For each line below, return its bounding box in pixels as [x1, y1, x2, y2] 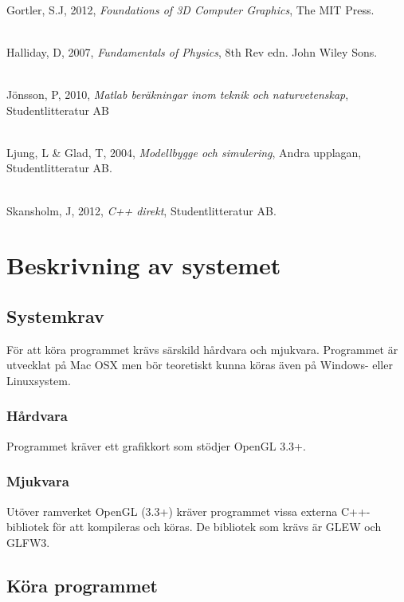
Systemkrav [6, 303, 104, 328]
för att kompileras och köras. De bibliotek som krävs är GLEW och [52, 518, 382, 535]
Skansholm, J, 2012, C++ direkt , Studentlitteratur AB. [6, 202, 277, 218]
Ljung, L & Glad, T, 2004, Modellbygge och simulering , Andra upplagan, [6, 144, 362, 160]
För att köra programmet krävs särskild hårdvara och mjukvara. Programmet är [6, 340, 398, 357]
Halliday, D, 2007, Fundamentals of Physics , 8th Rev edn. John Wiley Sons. [6, 43, 378, 60]
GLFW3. [6, 533, 50, 550]
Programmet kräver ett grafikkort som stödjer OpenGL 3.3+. [6, 437, 306, 454]
